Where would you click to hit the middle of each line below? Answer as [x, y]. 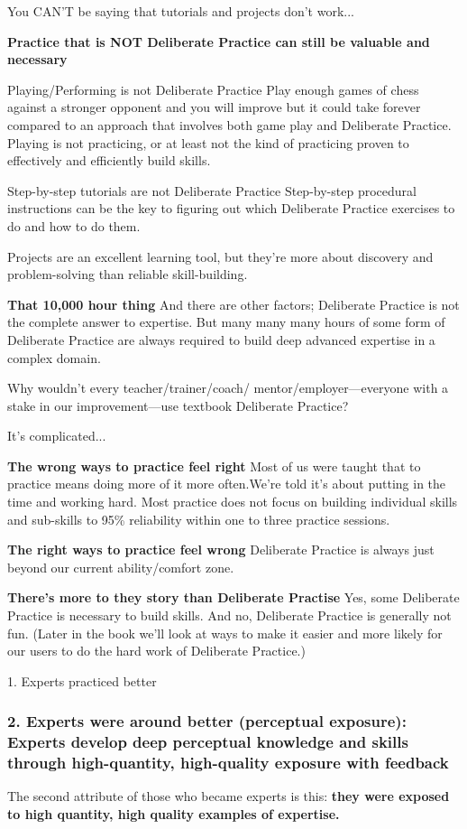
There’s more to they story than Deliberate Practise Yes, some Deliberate [233, 597]
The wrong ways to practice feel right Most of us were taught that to [214, 466]
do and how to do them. [74, 225]
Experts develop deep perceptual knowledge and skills [208, 742]
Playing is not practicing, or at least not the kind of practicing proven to [208, 142]
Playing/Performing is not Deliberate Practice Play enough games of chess [213, 89]
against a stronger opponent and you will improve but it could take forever [214, 107]
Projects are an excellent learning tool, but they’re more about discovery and [220, 256]
